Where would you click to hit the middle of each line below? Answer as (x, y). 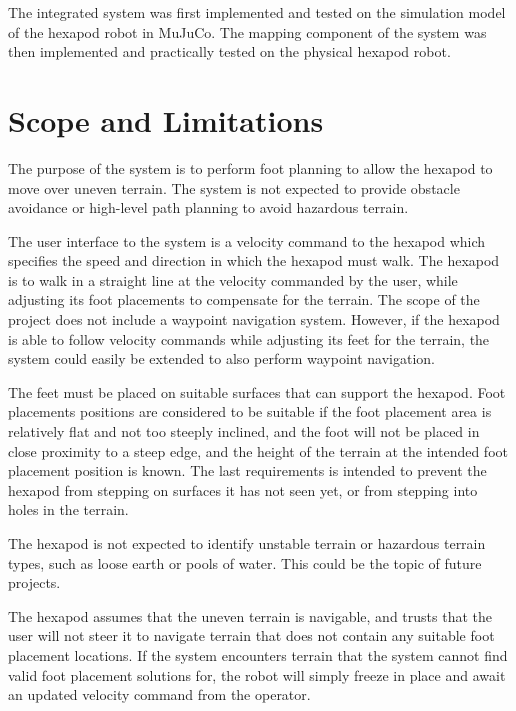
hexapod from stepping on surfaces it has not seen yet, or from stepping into (243, 489)
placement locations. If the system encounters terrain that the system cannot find (258, 654)
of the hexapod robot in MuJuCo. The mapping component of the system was (247, 31)
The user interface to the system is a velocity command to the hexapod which (247, 240)
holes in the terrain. (68, 509)
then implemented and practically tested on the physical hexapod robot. (229, 51)
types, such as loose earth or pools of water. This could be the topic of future (245, 562)
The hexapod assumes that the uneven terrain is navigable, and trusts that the (250, 615)
